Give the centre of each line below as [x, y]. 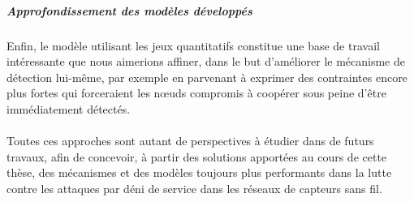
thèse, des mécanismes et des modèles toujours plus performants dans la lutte [199, 172]
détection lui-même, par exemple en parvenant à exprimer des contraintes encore [207, 77]
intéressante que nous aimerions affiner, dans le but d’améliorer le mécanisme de [206, 61]
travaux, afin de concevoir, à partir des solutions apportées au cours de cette [197, 156]
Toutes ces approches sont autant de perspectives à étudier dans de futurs [190, 141]
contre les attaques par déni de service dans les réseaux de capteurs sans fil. [194, 188]
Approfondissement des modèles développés [129, 10]
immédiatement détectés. [69, 108]
